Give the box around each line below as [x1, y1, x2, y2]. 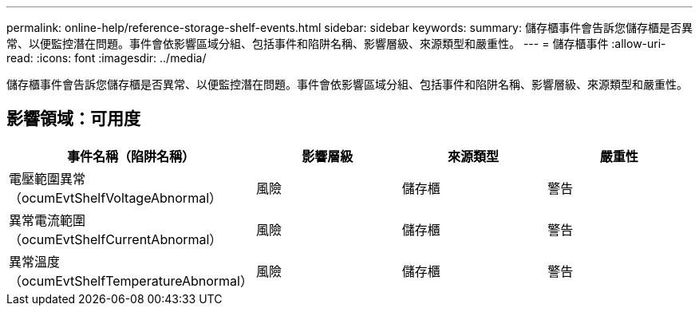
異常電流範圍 [9, 211, 86, 228]
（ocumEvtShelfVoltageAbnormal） [9, 189, 223, 206]
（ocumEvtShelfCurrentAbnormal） [9, 231, 223, 247]
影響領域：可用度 [6, 109, 140, 129]
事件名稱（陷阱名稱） [66, 148, 195, 164]
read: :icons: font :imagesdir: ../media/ [6, 51, 207, 65]
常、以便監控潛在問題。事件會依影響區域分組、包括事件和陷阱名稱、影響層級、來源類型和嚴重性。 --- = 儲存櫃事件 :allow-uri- [6, 37, 666, 50]
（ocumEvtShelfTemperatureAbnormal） [9, 272, 253, 289]
